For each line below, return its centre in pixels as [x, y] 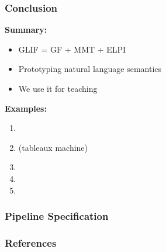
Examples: [26, 108]
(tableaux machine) [53, 147]
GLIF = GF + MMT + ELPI [72, 49]
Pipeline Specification [57, 216]
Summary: [26, 30]
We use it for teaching [58, 88]
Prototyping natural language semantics [90, 69]
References [31, 242]
